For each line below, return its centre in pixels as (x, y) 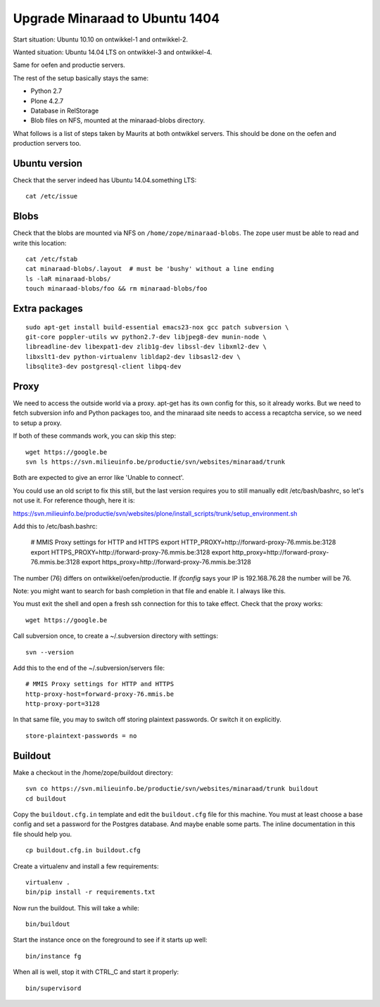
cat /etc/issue (52, 196)
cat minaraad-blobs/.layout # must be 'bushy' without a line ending (150, 269)
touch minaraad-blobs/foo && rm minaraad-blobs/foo (116, 289)
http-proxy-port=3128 (63, 704)
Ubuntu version (48, 163)
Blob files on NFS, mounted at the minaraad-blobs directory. (118, 120)
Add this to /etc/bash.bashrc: (55, 526)
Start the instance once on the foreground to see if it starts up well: (110, 940)
